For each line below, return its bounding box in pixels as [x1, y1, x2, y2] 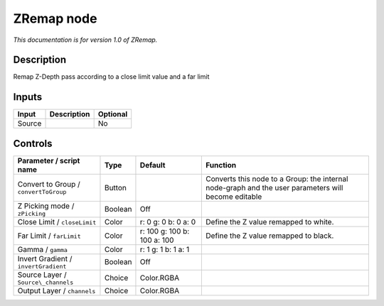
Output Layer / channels [17, 285, 96, 295]
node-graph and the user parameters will [206, 182, 343, 192]
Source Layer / [17, 270, 67, 280]
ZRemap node [13, 11, 97, 26]
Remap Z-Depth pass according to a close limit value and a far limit [13, 72, 210, 81]
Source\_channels [17, 278, 74, 286]
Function [206, 160, 237, 170]
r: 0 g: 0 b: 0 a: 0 [139, 217, 196, 226]
